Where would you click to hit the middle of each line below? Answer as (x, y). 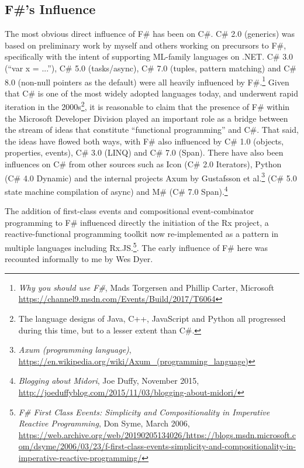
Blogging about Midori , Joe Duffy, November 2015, (109, 381)
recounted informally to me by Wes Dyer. (79, 259)
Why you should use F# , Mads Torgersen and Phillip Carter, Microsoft (146, 287)
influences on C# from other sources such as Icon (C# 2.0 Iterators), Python (143, 164)
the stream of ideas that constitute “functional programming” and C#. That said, (152, 130)
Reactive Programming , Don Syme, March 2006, (104, 423)
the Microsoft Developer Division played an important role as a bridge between (146, 118)
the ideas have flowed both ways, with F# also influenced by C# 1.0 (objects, (144, 141)
